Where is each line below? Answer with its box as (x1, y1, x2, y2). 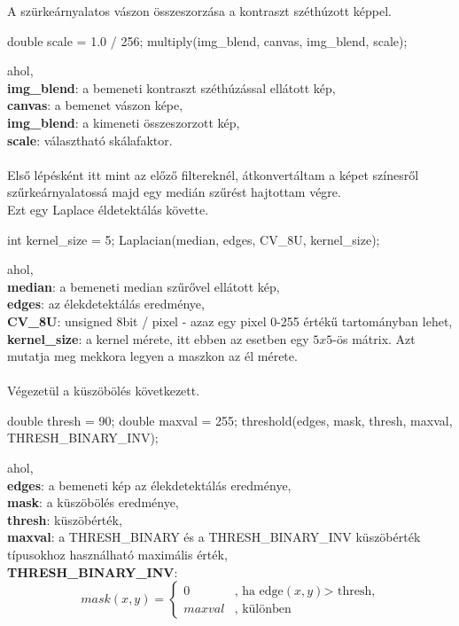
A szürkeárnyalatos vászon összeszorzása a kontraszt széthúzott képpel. (7, 2, 392, 20)
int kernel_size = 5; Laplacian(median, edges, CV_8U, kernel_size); (7, 230, 380, 248)
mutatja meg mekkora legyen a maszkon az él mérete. (7, 347, 298, 365)
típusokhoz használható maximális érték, (7, 545, 228, 564)
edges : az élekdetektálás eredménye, (7, 294, 205, 313)
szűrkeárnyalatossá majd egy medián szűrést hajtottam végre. (7, 183, 341, 201)
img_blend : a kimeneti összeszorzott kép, (7, 113, 240, 131)
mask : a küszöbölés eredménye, (7, 493, 179, 512)
